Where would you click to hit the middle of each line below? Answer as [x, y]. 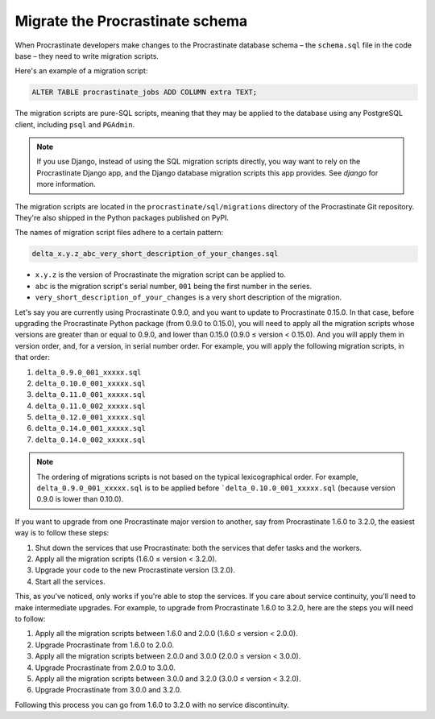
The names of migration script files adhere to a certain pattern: [119, 233]
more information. [66, 184]
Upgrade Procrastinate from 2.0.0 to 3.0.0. [106, 667]
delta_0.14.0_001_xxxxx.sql [91, 428]
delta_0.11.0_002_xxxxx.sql [91, 406]
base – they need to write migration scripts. [87, 56]
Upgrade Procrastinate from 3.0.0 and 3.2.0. [108, 690]
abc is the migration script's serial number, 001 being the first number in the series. [174, 286]
